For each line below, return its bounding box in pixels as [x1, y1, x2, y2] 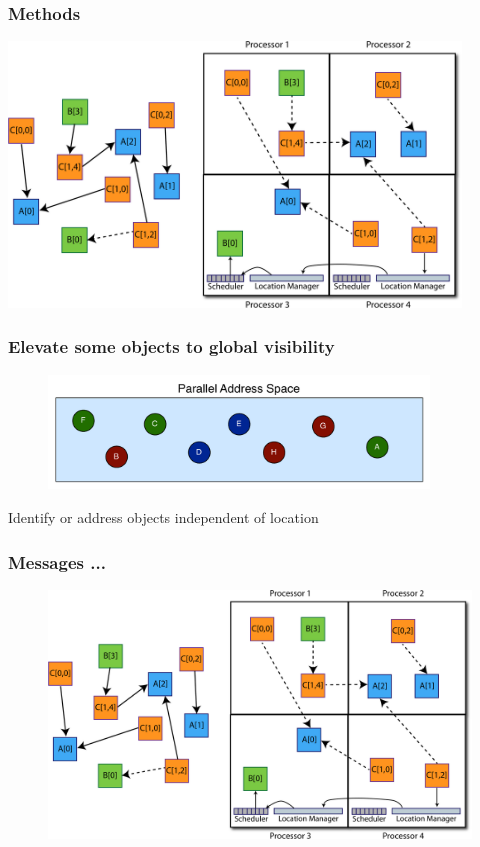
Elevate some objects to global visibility [8, 334, 335, 359]
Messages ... [8, 549, 106, 574]
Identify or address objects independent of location [8, 507, 319, 528]
